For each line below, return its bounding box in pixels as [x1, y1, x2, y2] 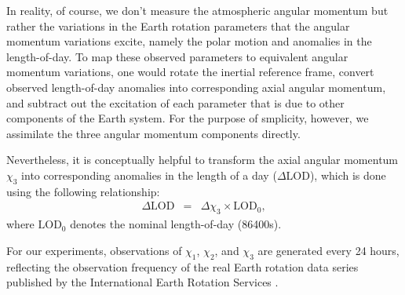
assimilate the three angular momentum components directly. [6, 125, 301, 141]
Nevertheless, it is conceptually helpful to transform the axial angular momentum [6, 151, 399, 168]
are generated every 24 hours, [257, 242, 400, 258]
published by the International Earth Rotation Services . [6, 274, 279, 290]
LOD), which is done [286, 166, 386, 183]
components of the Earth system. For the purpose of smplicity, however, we [6, 110, 369, 126]
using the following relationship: [6, 183, 160, 199]
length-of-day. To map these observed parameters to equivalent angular [6, 48, 348, 64]
